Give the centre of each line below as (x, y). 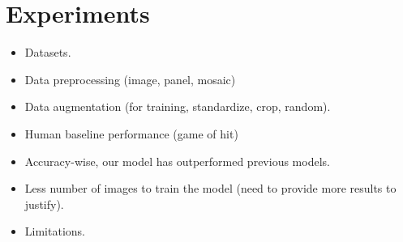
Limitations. (55, 231)
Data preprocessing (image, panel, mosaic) (130, 79)
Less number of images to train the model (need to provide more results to (210, 188)
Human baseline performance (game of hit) (131, 133)
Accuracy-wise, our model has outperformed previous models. (177, 161)
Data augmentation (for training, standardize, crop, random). (178, 106)
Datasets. (48, 52)
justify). (44, 204)
